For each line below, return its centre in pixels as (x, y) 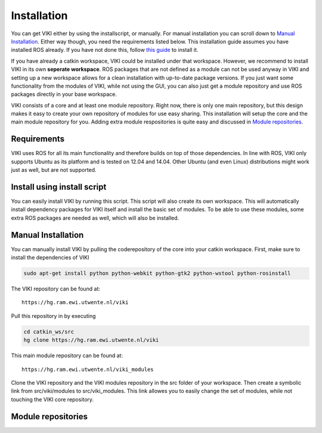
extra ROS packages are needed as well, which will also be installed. (95, 218)
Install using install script (59, 187)
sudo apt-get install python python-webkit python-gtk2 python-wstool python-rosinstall (157, 273)
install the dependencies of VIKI (50, 258)
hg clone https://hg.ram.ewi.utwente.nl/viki (91, 340)
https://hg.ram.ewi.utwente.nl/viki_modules (88, 369)
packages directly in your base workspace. (64, 94)
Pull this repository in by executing (53, 316)
